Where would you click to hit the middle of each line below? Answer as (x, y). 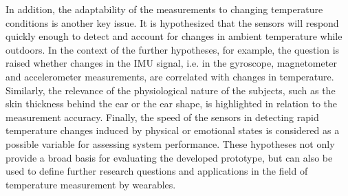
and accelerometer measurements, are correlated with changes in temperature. (170, 76)
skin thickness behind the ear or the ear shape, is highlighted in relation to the (172, 104)
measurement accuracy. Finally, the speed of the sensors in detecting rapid (162, 117)
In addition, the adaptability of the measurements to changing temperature (164, 9)
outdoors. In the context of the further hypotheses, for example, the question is (173, 49)
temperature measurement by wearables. (91, 184)
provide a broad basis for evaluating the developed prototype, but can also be (169, 157)
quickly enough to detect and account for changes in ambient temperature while (174, 36)
